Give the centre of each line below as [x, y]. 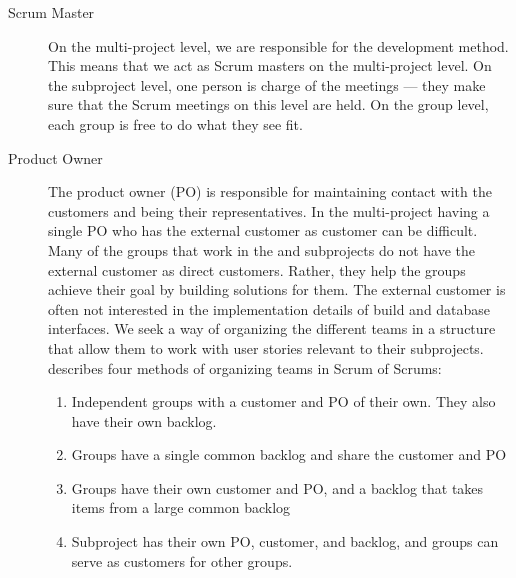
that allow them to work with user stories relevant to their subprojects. [266, 347]
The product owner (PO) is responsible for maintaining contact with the [270, 191]
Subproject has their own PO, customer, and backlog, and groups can [285, 541]
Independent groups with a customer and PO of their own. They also [283, 401]
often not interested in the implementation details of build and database [269, 308]
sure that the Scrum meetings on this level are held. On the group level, [268, 104]
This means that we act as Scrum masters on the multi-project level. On [270, 65]
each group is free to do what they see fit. [175, 123]
